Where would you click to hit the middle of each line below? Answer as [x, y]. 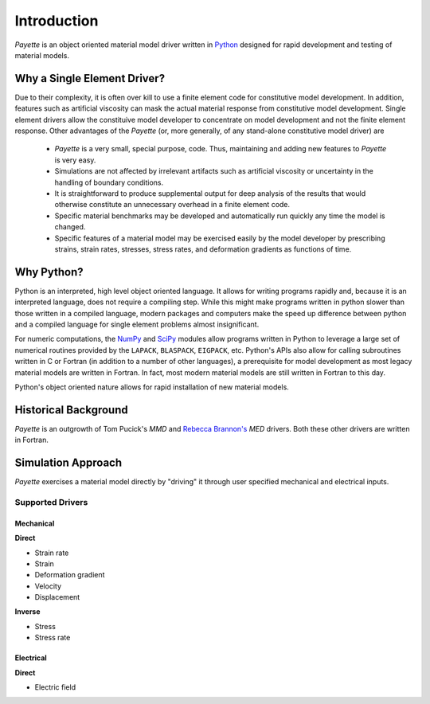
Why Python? [49, 272]
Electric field [55, 687]
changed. [70, 227]
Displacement [57, 597]
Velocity [48, 586]
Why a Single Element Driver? [90, 78]
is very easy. [75, 160]
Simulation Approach [68, 463]
